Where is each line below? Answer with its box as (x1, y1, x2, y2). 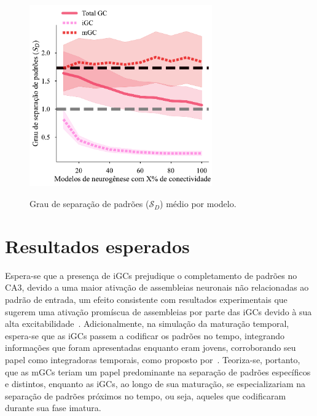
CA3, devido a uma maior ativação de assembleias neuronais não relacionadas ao (5, 281, 309, 294)
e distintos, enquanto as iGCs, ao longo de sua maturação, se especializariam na (5, 377, 306, 390)
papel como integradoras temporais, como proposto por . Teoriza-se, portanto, (5, 353, 300, 366)
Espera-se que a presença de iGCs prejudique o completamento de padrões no (5, 269, 297, 281)
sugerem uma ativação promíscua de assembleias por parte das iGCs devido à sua (5, 305, 312, 318)
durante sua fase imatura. (5, 401, 101, 414)
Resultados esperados (5, 233, 190, 258)
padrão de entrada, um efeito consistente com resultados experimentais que (5, 292, 288, 305)
